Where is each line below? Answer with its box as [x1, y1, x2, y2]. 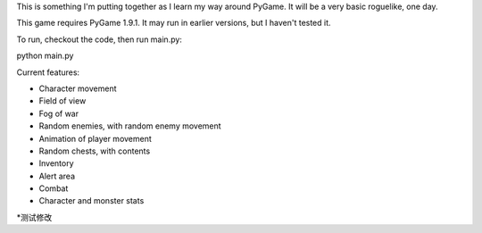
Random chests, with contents [38, 146, 151, 156]
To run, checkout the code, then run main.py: [16, 34, 183, 45]
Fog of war [38, 108, 79, 119]
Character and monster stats [38, 196, 145, 206]
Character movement [38, 83, 117, 94]
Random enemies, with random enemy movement [38, 121, 222, 131]
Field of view [38, 96, 87, 106]
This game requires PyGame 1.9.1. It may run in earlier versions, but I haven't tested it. [16, 18, 331, 29]
